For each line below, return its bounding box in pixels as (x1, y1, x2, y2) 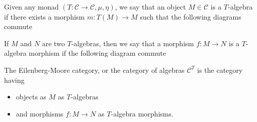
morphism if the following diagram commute (29, 48, 166, 58)
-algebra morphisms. (111, 108, 174, 118)
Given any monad (4, 2, 59, 12)
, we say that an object (115, 2, 186, 12)
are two (42, 38, 65, 48)
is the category (197, 64, 243, 75)
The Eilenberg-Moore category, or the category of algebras (4, 64, 185, 75)
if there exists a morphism (4, 11, 85, 22)
